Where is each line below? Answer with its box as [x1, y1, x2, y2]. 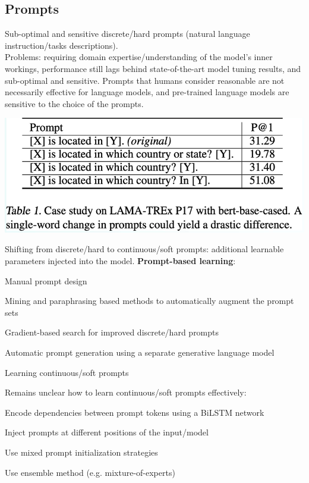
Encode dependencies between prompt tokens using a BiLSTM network [5, 406, 264, 418]
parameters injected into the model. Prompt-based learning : [5, 255, 236, 267]
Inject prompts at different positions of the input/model [5, 426, 209, 438]
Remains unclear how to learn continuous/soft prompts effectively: [5, 386, 247, 399]
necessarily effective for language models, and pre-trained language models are [5, 86, 289, 98]
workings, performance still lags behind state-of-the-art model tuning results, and [5, 62, 301, 74]
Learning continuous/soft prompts [5, 366, 129, 378]
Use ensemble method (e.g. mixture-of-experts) [5, 466, 175, 478]
